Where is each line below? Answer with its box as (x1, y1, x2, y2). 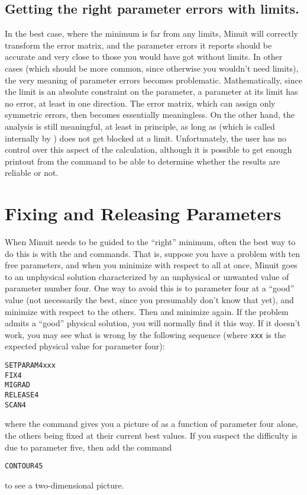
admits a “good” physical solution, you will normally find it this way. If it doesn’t (5, 317, 300, 329)
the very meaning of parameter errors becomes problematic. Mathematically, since (5, 73, 302, 86)
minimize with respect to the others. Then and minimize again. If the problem (5, 305, 289, 317)
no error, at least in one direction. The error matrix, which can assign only (5, 97, 276, 109)
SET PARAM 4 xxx (5, 361, 56, 370)
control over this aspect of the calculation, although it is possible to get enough (5, 143, 292, 156)
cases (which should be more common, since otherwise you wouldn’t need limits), (5, 62, 299, 74)
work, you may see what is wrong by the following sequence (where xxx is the (5, 328, 286, 340)
